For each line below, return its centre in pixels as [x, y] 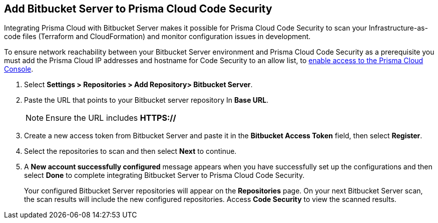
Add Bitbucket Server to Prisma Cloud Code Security [138, 9]
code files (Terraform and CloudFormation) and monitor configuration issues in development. [157, 37]
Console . [19, 69]
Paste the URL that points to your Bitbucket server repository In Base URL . [146, 100]
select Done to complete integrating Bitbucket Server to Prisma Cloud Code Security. [164, 175]
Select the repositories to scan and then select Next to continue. [130, 151]
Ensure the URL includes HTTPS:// [111, 118]
